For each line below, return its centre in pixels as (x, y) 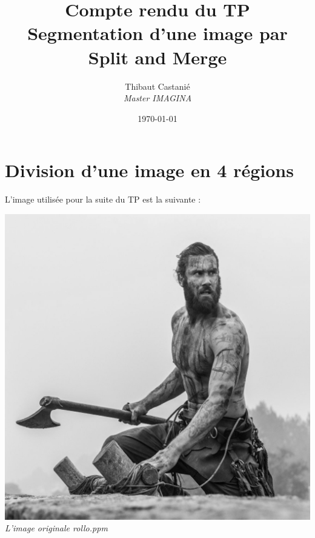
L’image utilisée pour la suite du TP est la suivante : (103, 199)
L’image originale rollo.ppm (56, 528)
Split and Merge (157, 57)
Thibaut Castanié (157, 86)
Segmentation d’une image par (157, 33)
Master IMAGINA (157, 98)
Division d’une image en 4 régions (149, 170)
